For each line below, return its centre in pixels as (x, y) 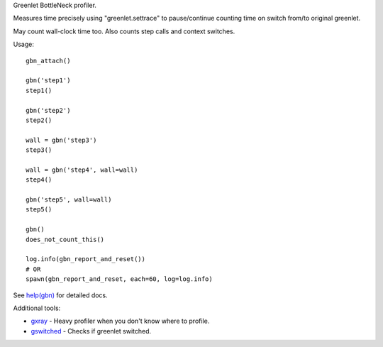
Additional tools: (37, 308)
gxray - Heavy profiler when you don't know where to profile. (120, 321)
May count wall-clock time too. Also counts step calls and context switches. (124, 31)
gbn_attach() (48, 61)
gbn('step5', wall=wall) (69, 200)
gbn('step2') (48, 110)
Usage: (24, 44)
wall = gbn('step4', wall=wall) (82, 170)
